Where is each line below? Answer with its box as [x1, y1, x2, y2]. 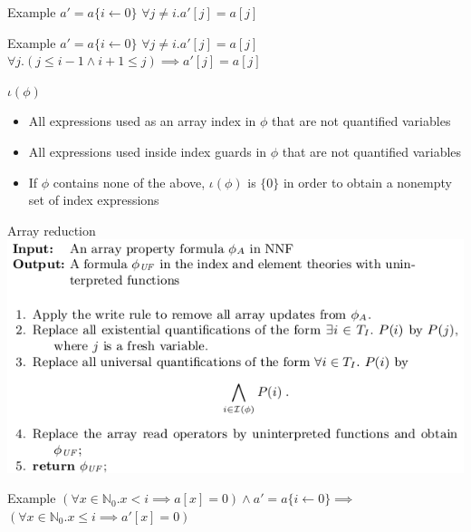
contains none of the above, [53, 172, 206, 191]
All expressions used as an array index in [28, 111, 256, 131]
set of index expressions [28, 190, 159, 209]
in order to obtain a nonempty [283, 172, 452, 191]
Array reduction [7, 220, 96, 239]
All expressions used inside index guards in [28, 141, 267, 160]
